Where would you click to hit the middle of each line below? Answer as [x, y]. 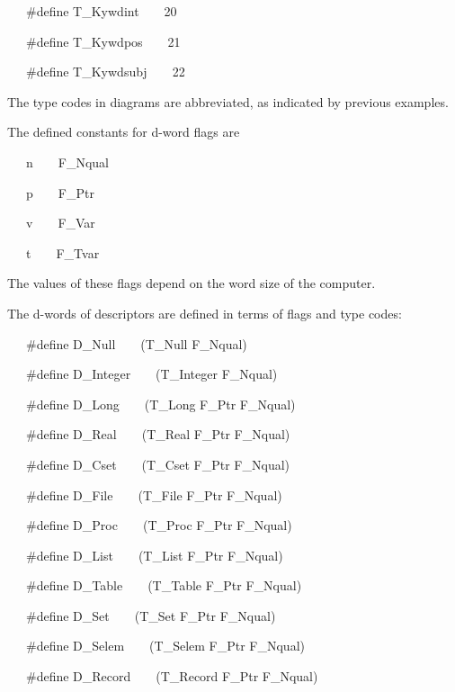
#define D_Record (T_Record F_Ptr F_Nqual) [172, 676]
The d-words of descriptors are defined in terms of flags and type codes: [205, 313]
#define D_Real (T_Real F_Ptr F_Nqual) [158, 434]
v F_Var [60, 223]
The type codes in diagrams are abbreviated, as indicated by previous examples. [228, 101]
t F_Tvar [62, 252]
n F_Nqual [67, 162]
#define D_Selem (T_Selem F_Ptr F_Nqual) [165, 646]
